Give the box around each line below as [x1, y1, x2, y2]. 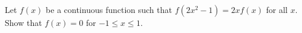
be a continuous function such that [46, 4, 172, 15]
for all [266, 4, 288, 15]
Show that [5, 16, 42, 28]
